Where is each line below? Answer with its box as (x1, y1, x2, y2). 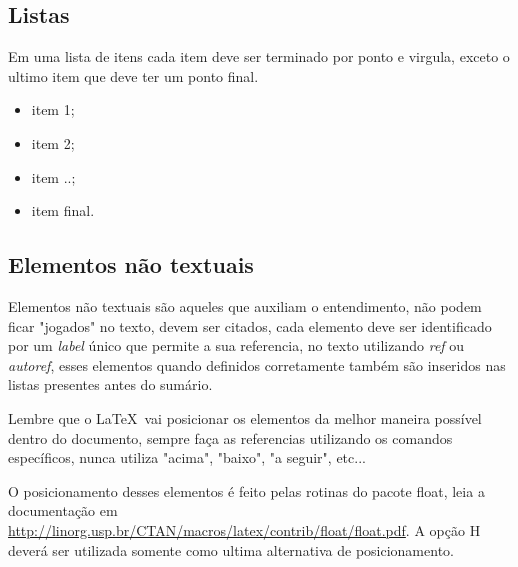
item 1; (31, 99, 75, 120)
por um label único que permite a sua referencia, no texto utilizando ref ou (8, 335, 465, 356)
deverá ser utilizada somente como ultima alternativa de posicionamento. (8, 539, 454, 560)
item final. (31, 200, 95, 221)
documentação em (8, 500, 118, 521)
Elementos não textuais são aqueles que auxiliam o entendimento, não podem (8, 295, 482, 316)
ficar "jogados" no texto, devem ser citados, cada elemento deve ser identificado (8, 315, 492, 336)
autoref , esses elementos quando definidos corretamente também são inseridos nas (8, 354, 506, 375)
